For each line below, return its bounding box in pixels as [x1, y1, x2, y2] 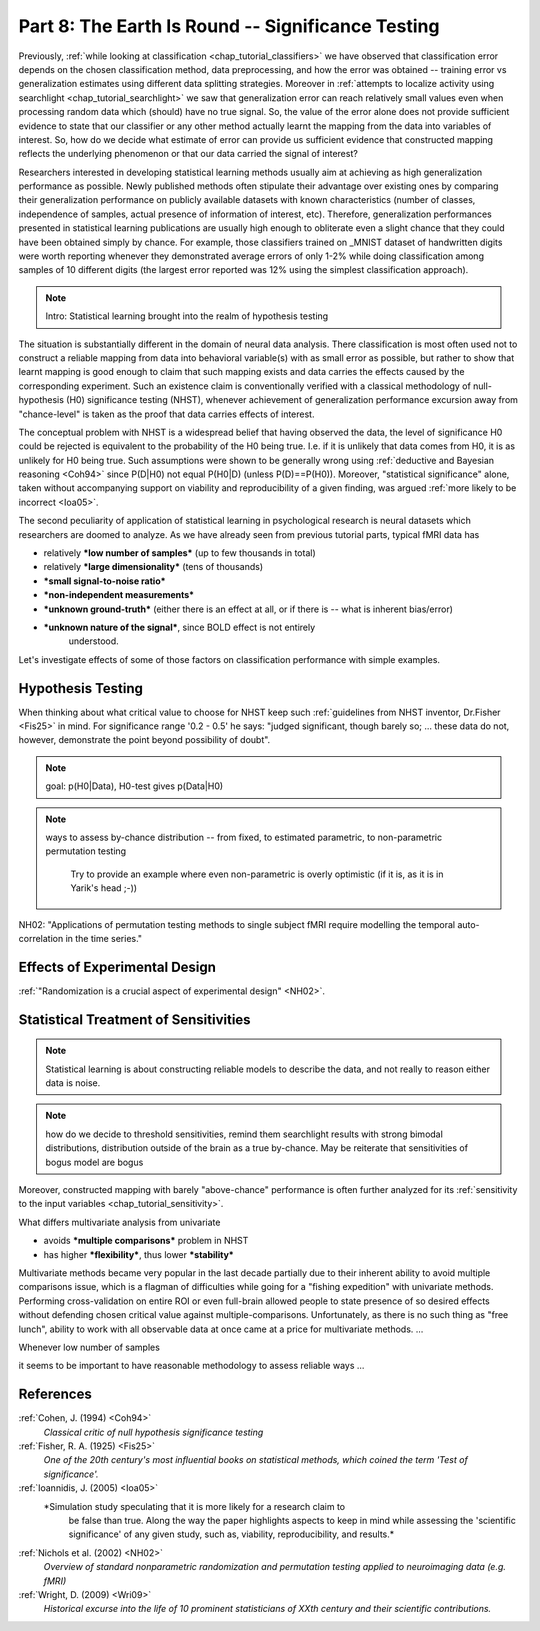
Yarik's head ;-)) [70, 882, 138, 894]
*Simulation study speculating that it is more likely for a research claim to [43, 1500, 345, 1512]
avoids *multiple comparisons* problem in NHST [43, 1235, 249, 1247]
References [18, 1386, 92, 1403]
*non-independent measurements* [43, 589, 195, 601]
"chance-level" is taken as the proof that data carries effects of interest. [18, 408, 315, 420]
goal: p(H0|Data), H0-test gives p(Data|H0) [45, 780, 224, 792]
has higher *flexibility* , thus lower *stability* [43, 1248, 234, 1260]
